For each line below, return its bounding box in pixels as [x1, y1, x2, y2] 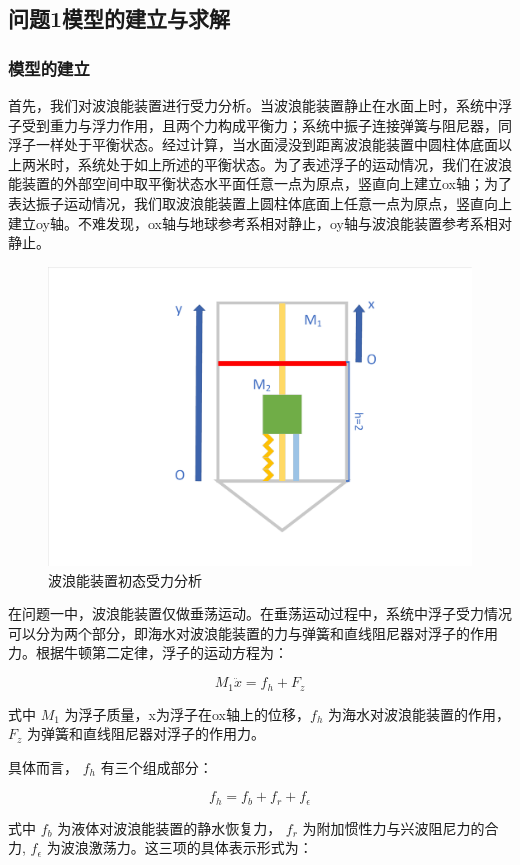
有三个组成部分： [100, 756, 213, 777]
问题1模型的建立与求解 [8, 3, 231, 34]
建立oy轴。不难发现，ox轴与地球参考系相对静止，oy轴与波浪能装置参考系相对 [8, 212, 512, 233]
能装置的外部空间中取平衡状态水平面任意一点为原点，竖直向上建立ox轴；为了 [8, 173, 512, 194]
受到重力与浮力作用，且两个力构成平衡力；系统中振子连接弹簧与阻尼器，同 [21, 114, 512, 135]
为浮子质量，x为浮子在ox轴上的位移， [64, 703, 311, 724]
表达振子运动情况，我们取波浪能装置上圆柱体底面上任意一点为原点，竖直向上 [8, 192, 512, 213]
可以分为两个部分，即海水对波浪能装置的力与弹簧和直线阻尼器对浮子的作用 [8, 622, 498, 643]
